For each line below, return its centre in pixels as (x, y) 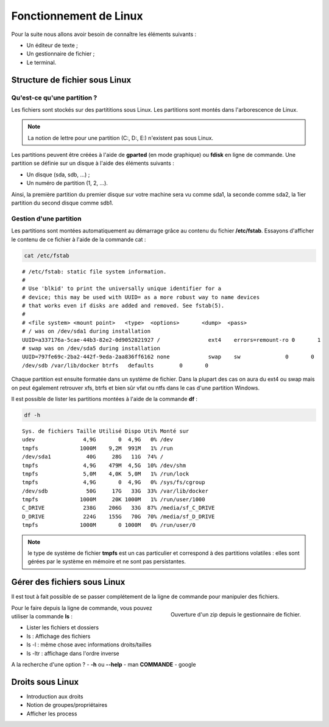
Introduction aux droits (55, 696)
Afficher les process (52, 714)
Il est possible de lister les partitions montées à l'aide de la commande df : (104, 399)
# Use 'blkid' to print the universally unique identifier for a (122, 289)
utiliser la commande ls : (42, 617)
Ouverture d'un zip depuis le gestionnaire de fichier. (236, 614)
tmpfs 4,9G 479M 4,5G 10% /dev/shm (104, 465)
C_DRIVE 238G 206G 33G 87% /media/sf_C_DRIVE (119, 508)
